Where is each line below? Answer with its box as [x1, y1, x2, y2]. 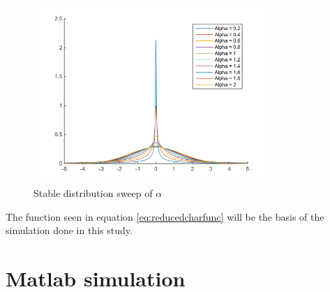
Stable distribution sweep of [33, 185, 153, 200]
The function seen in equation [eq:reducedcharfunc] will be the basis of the [6, 209, 324, 224]
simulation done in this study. [6, 223, 133, 238]
